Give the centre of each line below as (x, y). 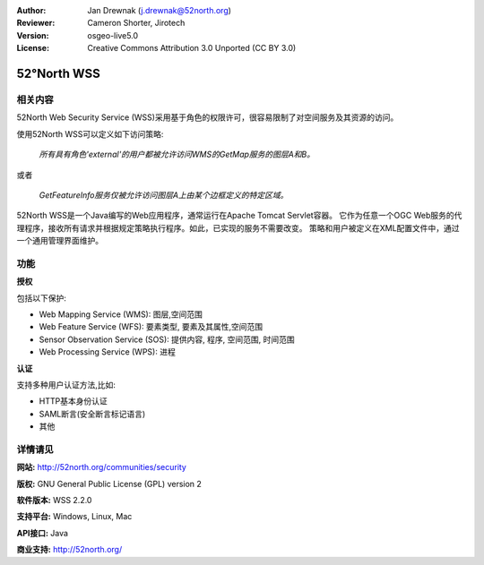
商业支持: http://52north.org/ (69, 550)
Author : (31, 10)
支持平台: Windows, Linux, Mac (74, 517)
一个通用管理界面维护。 (60, 241)
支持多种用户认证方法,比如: (66, 384)
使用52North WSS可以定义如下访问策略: (90, 133)
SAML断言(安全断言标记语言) (92, 414)
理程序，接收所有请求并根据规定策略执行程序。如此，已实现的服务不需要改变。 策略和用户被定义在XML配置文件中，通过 (238, 227)
